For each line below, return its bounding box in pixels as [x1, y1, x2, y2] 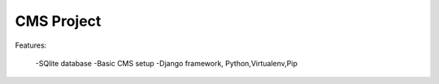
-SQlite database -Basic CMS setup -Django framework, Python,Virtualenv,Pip [35, 58, 298, 68]
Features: [15, 40, 47, 50]
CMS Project [15, 12, 102, 30]
